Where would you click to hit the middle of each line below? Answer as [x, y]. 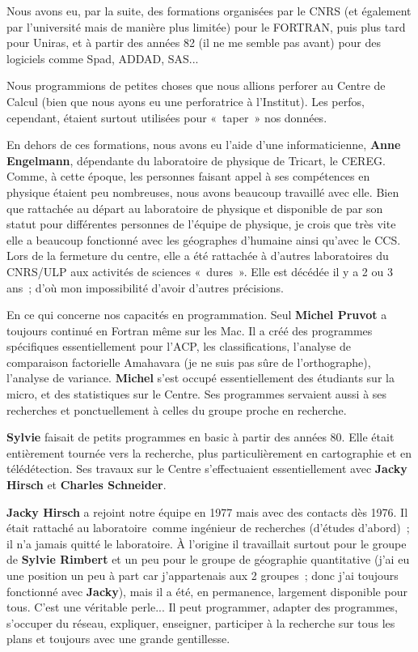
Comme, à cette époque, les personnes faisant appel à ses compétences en [188, 176]
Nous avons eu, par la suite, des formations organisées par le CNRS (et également [209, 11]
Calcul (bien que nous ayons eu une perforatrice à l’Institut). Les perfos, [186, 101]
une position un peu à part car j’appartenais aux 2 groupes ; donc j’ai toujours [203, 575]
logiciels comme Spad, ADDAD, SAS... [103, 58]
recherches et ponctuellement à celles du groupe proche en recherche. [177, 409]
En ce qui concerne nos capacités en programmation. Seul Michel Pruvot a [197, 315]
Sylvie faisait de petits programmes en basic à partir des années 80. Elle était [201, 437]
